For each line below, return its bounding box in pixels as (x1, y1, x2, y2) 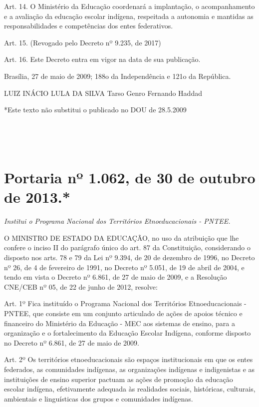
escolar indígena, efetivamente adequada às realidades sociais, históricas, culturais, (4, 384, 256, 394)
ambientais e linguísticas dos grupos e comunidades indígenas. (4, 393, 193, 404)
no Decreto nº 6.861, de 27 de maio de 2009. (4, 337, 139, 348)
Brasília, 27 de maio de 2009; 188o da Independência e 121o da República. (4, 70, 231, 81)
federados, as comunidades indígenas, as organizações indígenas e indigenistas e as (4, 364, 255, 374)
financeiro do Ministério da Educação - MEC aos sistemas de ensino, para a (4, 318, 235, 328)
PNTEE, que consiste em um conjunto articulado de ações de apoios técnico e (4, 308, 243, 318)
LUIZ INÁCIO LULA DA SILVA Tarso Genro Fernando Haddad (4, 87, 202, 98)
